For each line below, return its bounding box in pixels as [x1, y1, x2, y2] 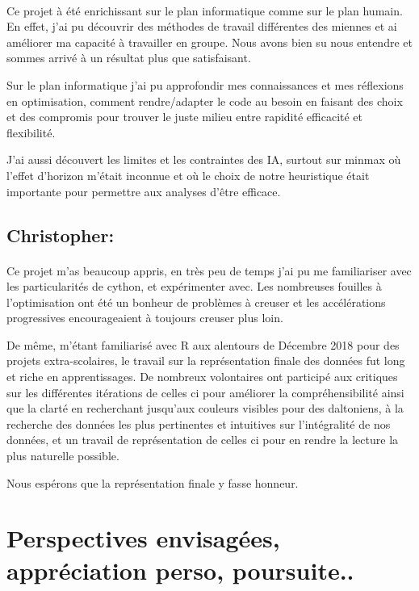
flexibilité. [6, 124, 56, 140]
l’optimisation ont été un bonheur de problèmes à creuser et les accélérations [6, 293, 386, 310]
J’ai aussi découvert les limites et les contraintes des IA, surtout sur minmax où [6, 151, 401, 168]
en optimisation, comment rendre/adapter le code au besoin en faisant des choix [6, 92, 403, 109]
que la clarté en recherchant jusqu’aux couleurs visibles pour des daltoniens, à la [6, 400, 404, 417]
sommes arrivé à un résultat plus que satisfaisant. [6, 49, 251, 66]
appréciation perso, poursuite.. [6, 553, 354, 586]
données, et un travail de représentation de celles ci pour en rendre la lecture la [6, 431, 399, 448]
